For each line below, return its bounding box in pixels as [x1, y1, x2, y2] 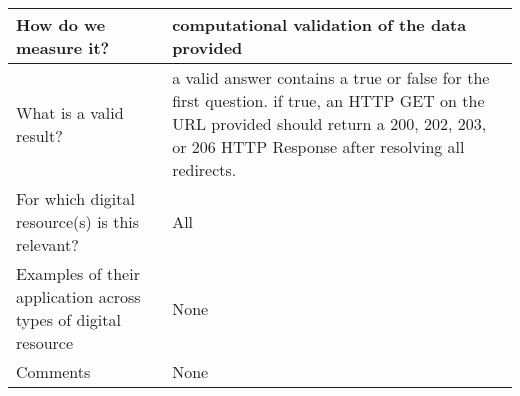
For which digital [16, 187, 135, 210]
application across [16, 285, 141, 308]
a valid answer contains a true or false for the [172, 66, 490, 89]
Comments [16, 360, 91, 383]
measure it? [16, 36, 110, 59]
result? [16, 123, 63, 147]
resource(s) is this [16, 210, 140, 233]
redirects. [172, 158, 237, 181]
